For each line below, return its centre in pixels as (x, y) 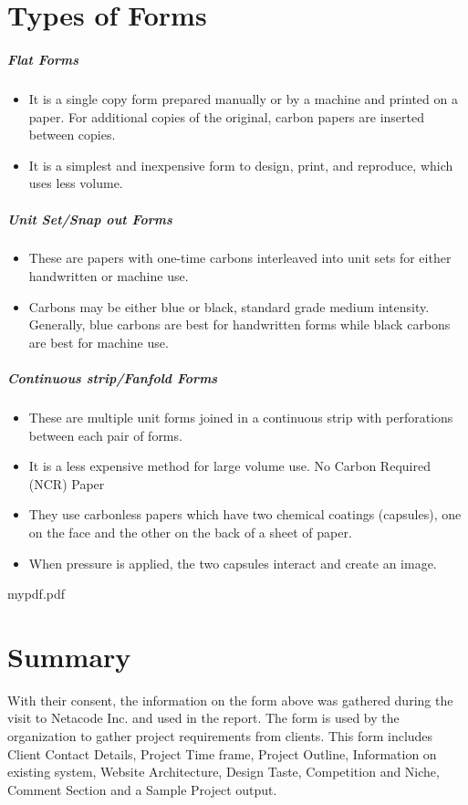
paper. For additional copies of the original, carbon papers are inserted (226, 116)
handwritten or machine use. (109, 276)
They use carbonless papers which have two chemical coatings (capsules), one (245, 514)
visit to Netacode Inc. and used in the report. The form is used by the (203, 718)
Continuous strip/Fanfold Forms (113, 378)
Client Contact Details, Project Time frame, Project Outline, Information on (222, 753)
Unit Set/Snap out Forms (90, 219)
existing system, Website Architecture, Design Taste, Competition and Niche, (224, 772)
